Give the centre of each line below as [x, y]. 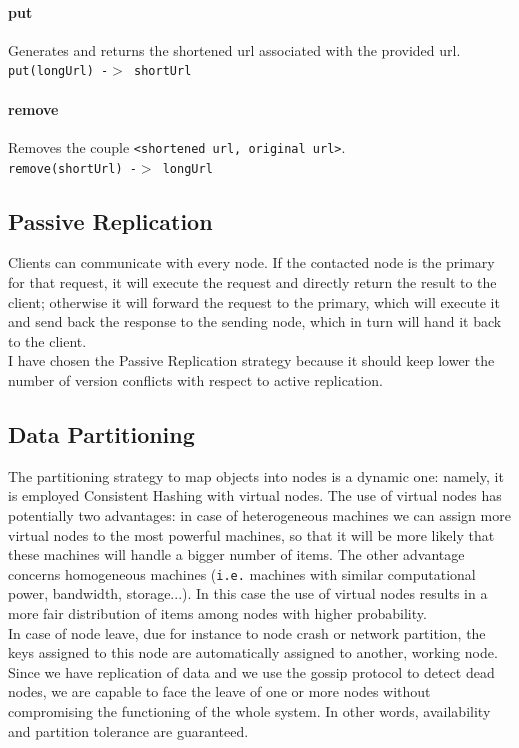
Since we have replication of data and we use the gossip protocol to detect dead [251, 671]
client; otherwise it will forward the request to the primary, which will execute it [254, 301]
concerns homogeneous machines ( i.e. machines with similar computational [242, 573]
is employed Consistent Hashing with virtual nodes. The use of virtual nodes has [255, 495]
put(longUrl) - [58, 71]
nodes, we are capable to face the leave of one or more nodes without [219, 691]
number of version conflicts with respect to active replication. [195, 379]
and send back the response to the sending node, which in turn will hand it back [255, 321]
